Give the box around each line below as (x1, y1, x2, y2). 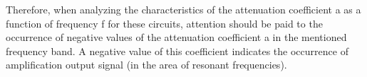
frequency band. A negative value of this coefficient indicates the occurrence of (6, 43, 348, 58)
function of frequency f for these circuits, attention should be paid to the (6, 16, 323, 30)
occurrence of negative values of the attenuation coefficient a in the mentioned (6, 30, 347, 45)
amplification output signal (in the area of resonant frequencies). (6, 57, 287, 72)
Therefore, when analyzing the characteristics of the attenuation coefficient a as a (6, 2, 361, 16)
